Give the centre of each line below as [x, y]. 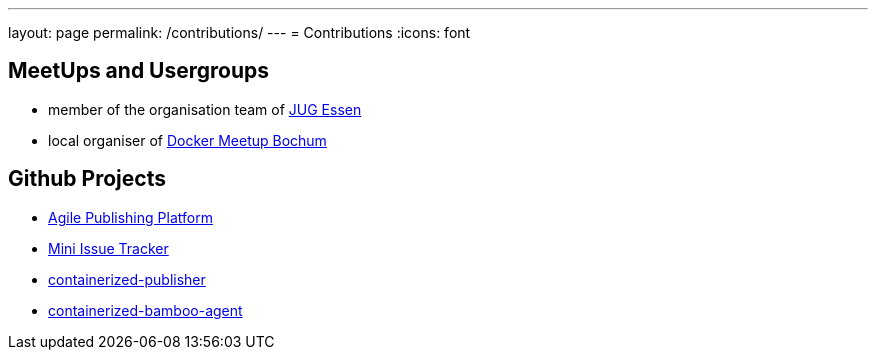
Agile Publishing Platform [130, 217]
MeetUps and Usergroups [139, 71]
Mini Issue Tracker [108, 248]
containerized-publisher [127, 279]
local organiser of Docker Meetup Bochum [187, 140]
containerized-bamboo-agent [145, 310]
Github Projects [87, 179]
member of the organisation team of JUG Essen [205, 109]
